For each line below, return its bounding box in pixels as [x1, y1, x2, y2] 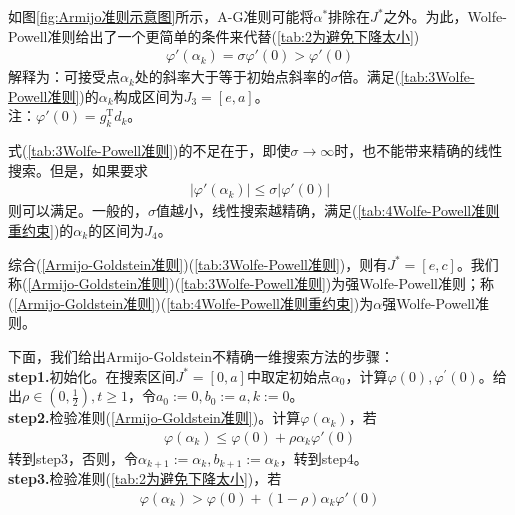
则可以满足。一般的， [8, 200, 148, 221]
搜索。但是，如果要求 [8, 159, 148, 180]
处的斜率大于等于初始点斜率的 [134, 66, 331, 87]
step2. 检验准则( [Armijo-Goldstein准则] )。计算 [8, 407, 301, 428]
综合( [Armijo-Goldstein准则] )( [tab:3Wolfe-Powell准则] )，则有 [8, 253, 388, 274]
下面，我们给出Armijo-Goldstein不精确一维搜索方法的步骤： [8, 345, 395, 366]
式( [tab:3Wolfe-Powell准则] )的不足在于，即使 [8, 140, 291, 161]
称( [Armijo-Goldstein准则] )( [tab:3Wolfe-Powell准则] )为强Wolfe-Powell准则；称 [8, 273, 495, 294]
